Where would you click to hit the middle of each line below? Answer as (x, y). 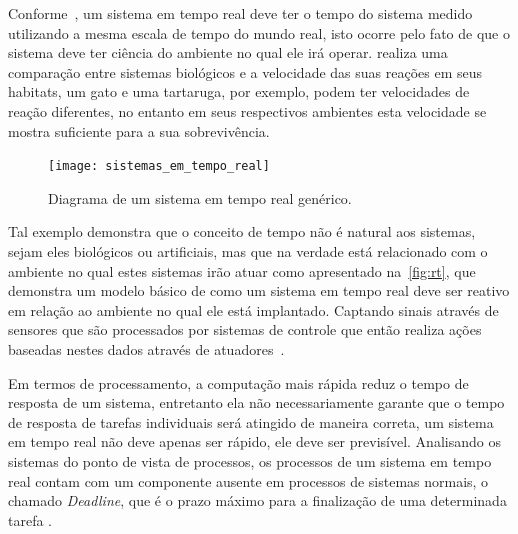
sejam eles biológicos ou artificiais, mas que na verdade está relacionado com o (248, 251)
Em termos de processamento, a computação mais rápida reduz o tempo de (238, 382)
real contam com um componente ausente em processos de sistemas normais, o (248, 480)
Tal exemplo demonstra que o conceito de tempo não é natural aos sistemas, (242, 231)
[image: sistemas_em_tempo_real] (159, 166)
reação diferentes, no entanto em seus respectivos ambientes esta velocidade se (247, 110)
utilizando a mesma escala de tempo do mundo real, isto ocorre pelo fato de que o (259, 32)
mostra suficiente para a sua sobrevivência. (139, 130)
